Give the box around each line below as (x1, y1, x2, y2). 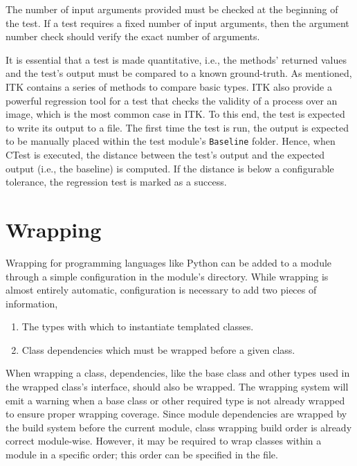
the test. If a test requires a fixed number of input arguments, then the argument (6, 15, 349, 30)
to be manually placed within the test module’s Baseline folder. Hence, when (6, 134, 336, 148)
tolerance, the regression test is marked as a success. (6, 174, 227, 189)
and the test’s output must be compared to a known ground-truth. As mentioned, (6, 66, 352, 80)
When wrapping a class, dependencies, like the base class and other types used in (6, 366, 350, 380)
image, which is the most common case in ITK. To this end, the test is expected (6, 107, 345, 121)
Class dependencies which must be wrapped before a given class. (21, 342, 295, 357)
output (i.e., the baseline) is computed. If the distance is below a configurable (6, 161, 334, 175)
